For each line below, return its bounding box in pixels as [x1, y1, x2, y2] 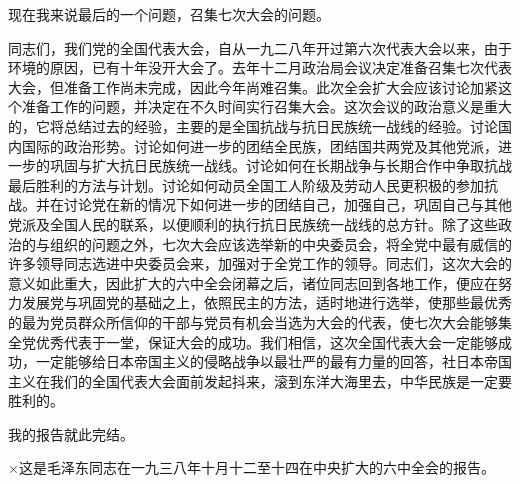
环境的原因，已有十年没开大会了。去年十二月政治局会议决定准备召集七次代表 [8, 57, 512, 78]
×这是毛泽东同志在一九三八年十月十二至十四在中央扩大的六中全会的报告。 [8, 457, 495, 478]
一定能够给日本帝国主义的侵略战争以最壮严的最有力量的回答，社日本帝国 [35, 351, 512, 372]
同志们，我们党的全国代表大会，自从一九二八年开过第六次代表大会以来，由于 [8, 37, 512, 58]
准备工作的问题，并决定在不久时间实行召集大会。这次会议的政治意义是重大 [21, 96, 512, 117]
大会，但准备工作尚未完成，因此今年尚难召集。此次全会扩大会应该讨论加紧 [8, 76, 498, 97]
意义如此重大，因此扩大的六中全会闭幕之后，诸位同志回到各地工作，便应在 [8, 272, 498, 293]
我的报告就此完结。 [8, 423, 134, 444]
